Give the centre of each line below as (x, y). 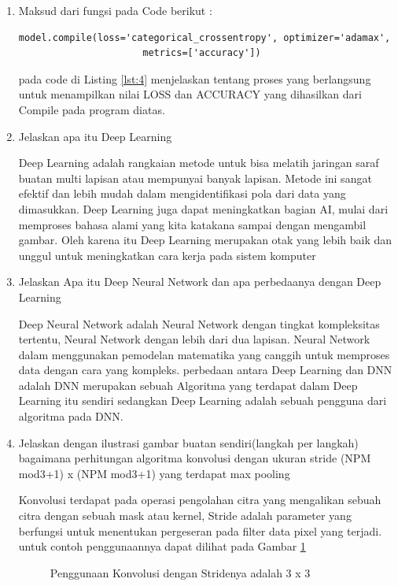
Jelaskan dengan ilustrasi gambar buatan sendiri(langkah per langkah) (188, 442)
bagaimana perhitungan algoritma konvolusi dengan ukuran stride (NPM (195, 458)
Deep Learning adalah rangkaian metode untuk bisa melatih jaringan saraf (199, 163)
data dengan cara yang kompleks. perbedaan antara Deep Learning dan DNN (205, 370)
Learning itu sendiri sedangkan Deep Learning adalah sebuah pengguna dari (203, 401)
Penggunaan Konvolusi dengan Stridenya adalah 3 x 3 (180, 572)
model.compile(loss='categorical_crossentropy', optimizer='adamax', (205, 37)
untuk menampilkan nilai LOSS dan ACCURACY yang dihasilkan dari (190, 94)
